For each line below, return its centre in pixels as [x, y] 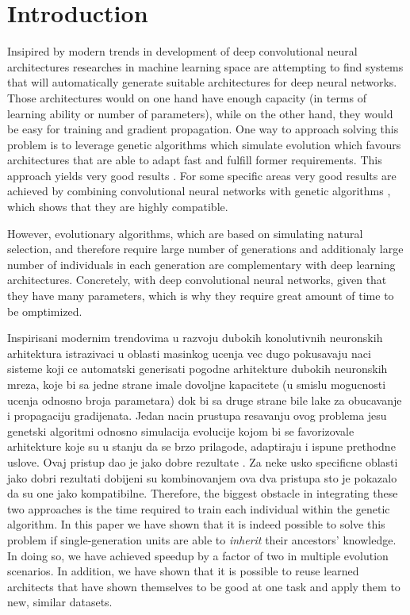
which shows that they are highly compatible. [118, 207]
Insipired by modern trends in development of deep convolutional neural [182, 51]
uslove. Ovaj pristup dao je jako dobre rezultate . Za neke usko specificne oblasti [203, 461]
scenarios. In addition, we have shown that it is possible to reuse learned [183, 571]
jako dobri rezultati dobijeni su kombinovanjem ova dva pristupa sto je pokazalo [202, 477]
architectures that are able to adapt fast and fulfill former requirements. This [195, 160]
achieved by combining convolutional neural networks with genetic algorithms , [199, 191]
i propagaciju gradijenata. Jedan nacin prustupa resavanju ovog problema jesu [197, 415]
